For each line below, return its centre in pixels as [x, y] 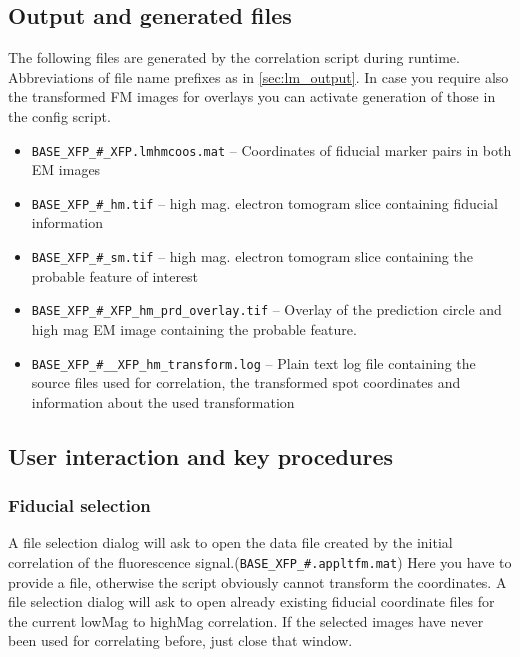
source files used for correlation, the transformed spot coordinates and [246, 382]
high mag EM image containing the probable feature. [194, 328]
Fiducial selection [79, 505]
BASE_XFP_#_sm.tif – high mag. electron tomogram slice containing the [252, 256]
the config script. [59, 115]
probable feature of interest [115, 275]
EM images [66, 169]
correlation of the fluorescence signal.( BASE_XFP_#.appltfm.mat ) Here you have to [260, 562]
